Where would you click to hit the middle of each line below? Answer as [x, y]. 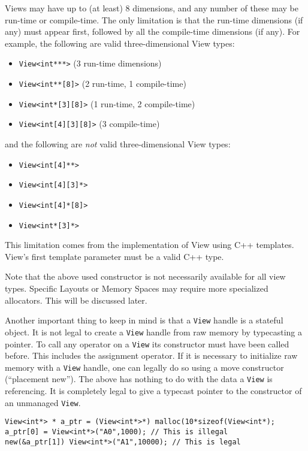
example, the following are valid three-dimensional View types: [120, 43]
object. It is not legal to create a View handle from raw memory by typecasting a [153, 332]
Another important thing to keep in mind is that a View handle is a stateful [144, 320]
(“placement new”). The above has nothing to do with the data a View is [139, 379]
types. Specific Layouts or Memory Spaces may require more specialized [137, 288]
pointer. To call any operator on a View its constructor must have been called [147, 343]
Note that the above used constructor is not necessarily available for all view [145, 276]
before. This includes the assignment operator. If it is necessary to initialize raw [151, 355]
